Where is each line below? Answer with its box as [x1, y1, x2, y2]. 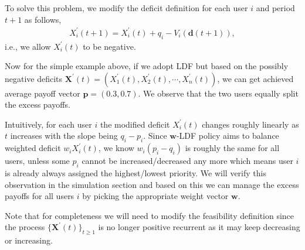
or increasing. [5, 234, 53, 246]
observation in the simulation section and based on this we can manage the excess [5, 178, 299, 190]
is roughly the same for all [185, 142, 280, 154]
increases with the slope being [10, 129, 118, 142]
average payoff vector [5, 87, 80, 99]
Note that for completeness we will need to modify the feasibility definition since [5, 209, 294, 221]
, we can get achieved [217, 72, 294, 84]
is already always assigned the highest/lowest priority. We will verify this [5, 167, 266, 179]
